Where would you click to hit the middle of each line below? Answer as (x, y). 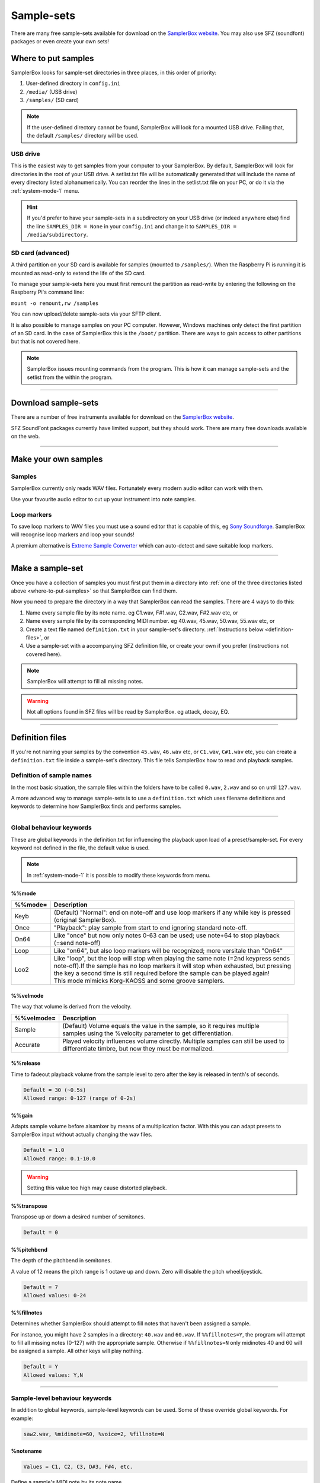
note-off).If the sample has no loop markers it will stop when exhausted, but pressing (172, 966)
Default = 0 (41, 1233)
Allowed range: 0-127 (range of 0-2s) (80, 1098)
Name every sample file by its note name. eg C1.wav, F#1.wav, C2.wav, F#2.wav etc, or (132, 612)
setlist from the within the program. (70, 377)
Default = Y (41, 1367)
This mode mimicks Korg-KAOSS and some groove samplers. (139, 981)
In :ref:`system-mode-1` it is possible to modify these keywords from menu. (119, 875)
